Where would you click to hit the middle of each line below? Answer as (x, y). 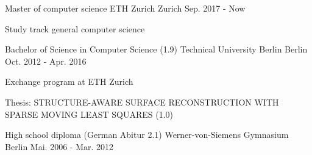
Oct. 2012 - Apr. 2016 (46, 61)
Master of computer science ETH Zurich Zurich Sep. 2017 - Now (125, 8)
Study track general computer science (75, 28)
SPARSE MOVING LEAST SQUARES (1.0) (89, 114)
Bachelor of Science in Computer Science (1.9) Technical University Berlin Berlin (156, 49)
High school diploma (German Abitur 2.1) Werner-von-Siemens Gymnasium (147, 135)
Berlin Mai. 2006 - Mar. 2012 (59, 146)
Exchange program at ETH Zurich (69, 81)
